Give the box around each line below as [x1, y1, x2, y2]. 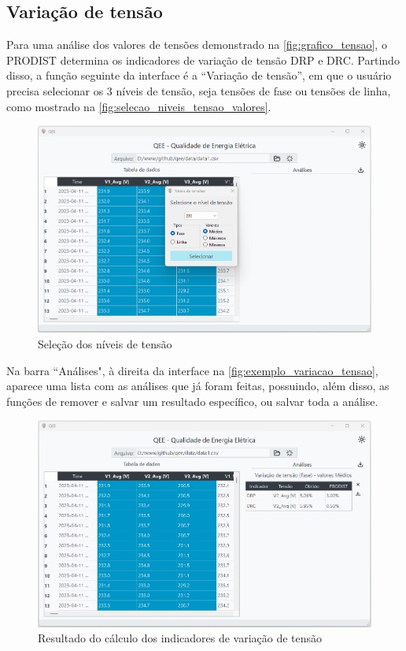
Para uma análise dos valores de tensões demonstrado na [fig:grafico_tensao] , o [6, 36, 387, 53]
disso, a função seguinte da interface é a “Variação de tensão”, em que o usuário [6, 67, 392, 84]
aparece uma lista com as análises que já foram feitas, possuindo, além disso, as [6, 378, 389, 394]
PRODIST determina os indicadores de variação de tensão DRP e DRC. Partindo [6, 51, 400, 68]
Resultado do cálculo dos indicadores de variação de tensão [38, 630, 323, 646]
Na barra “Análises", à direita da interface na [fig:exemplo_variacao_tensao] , [6, 362, 378, 378]
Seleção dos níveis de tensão [38, 336, 172, 352]
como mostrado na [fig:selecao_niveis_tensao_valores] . [6, 98, 271, 114]
